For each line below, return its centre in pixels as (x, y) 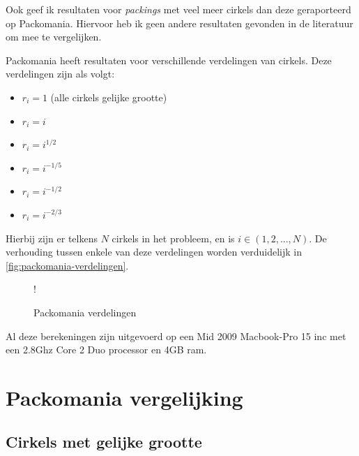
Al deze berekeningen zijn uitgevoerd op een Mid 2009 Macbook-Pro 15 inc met (176, 336)
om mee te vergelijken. (54, 37)
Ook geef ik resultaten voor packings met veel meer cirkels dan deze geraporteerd (178, 9)
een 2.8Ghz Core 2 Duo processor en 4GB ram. (106, 350)
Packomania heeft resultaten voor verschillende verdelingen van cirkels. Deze (169, 60)
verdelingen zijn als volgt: (60, 74)
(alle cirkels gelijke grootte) (109, 97)
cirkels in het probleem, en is (173, 238)
